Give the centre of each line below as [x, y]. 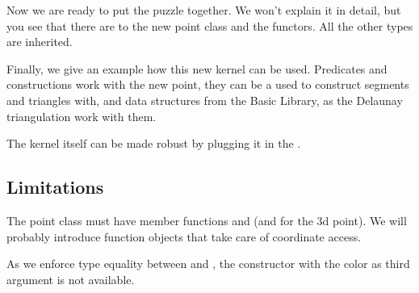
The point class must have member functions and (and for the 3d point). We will [207, 220]
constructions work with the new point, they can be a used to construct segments [208, 84]
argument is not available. [71, 279]
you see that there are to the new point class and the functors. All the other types [210, 25]
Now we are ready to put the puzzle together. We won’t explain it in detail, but [204, 10]
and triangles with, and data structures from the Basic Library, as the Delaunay [205, 100]
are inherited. [40, 42]
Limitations [55, 187]
